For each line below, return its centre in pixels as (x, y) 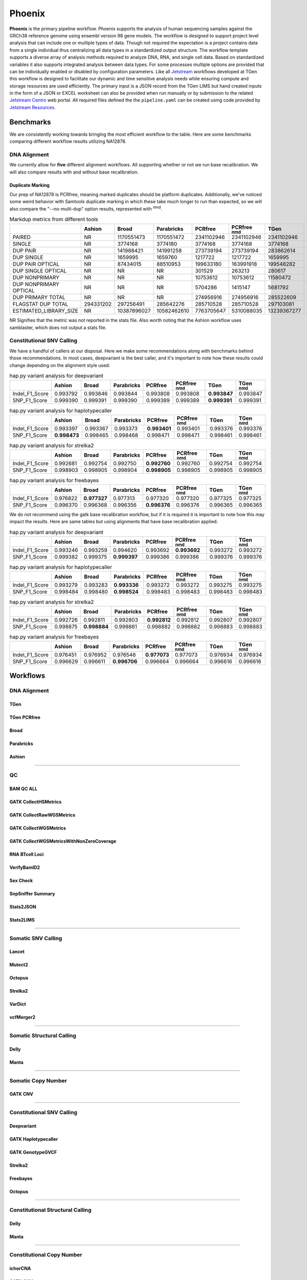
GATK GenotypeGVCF (33, 1152)
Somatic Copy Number (38, 1080)
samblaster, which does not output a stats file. (58, 327)
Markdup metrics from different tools (54, 219)
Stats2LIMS (22, 920)
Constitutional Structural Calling (50, 1210)
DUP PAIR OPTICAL (36, 264)
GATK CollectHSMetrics (36, 802)
